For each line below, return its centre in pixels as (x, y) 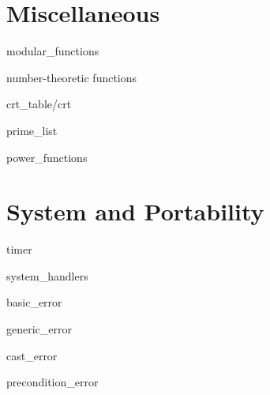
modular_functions (53, 51)
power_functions (47, 157)
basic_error (34, 302)
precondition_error (52, 382)
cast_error (32, 355)
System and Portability (135, 211)
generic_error (39, 329)
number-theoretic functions (72, 77)
